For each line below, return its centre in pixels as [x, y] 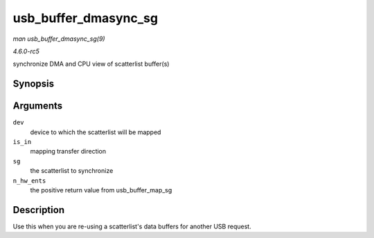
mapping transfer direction [68, 152]
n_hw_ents [29, 181]
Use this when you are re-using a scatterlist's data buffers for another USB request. [132, 226]
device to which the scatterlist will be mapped [96, 132]
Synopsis [34, 84]
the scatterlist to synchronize [72, 171]
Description [39, 210]
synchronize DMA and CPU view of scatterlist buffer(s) [91, 64]
